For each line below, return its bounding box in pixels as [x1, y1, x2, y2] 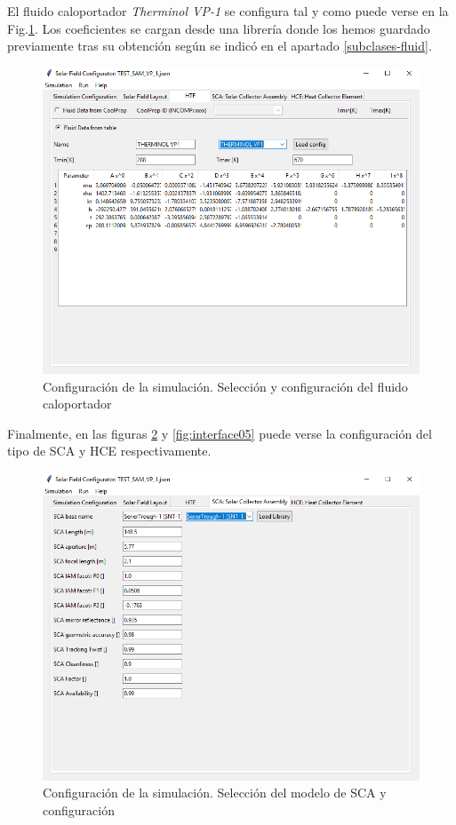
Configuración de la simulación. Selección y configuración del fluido [43, 377, 408, 395]
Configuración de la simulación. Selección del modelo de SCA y [43, 783, 387, 802]
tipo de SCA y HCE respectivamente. [7, 441, 212, 460]
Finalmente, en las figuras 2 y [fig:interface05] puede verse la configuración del [7, 424, 432, 442]
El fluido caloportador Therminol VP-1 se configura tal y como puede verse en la [7, 2, 449, 20]
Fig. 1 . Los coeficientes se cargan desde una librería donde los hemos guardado [7, 19, 430, 37]
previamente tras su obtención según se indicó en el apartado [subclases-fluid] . [7, 36, 432, 55]
